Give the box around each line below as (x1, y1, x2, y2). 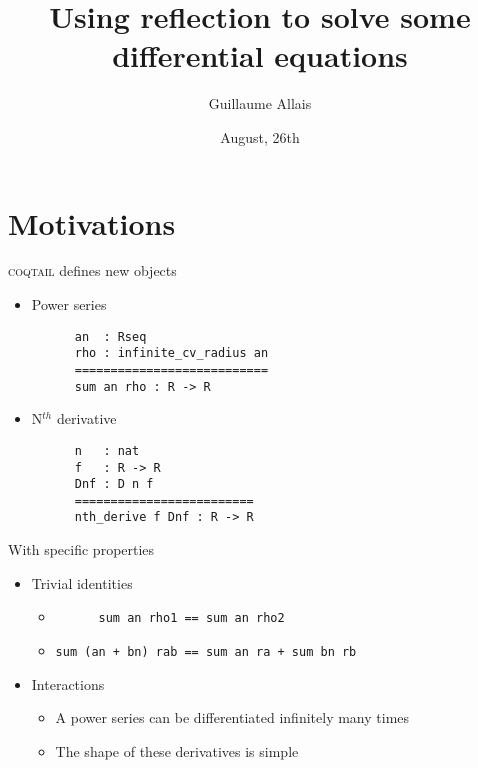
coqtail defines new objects (8, 260, 177, 281)
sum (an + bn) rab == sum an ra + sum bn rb (55, 644, 357, 659)
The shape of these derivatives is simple (55, 740, 299, 761)
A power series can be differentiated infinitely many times (55, 707, 410, 728)
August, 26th (220, 126, 300, 147)
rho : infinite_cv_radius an (74, 346, 269, 361)
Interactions (31, 673, 105, 694)
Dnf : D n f (74, 477, 154, 492)
